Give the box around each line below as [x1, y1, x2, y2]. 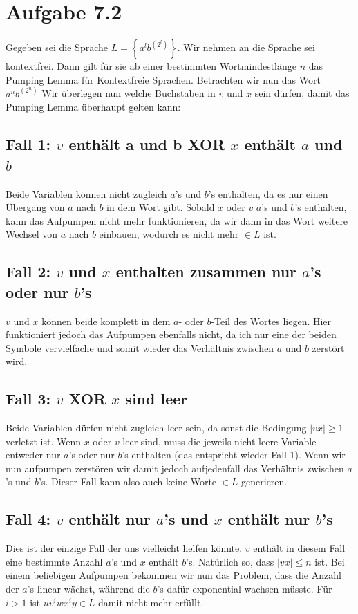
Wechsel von [6, 227, 58, 241]
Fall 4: [6, 508, 51, 530]
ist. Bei [314, 554, 345, 568]
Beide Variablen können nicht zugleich [6, 186, 167, 201]
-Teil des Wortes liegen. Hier [211, 313, 332, 328]
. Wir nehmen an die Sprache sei [177, 40, 315, 55]
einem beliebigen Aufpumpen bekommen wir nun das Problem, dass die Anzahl [6, 568, 341, 582]
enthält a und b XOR [68, 133, 225, 155]
